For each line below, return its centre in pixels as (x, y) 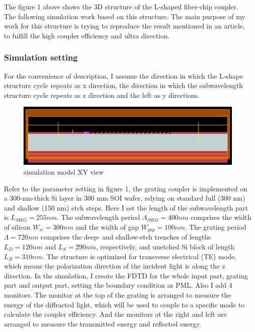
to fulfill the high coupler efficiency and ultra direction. (87, 35)
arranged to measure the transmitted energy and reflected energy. (103, 323)
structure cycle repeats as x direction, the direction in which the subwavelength (124, 85)
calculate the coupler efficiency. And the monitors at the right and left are (115, 314)
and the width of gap (107, 226)
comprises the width (221, 217)
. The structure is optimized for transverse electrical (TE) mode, (140, 256)
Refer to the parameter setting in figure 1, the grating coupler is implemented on (126, 188)
